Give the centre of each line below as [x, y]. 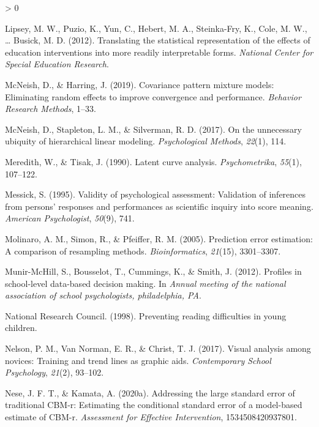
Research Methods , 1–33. [51, 109]
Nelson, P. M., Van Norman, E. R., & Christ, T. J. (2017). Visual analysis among [158, 348]
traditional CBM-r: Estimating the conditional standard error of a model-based [154, 405]
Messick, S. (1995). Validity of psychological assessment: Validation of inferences [156, 194]
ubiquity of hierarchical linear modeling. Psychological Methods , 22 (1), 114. [146, 141]
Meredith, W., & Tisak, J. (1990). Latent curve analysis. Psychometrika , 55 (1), [153, 161]
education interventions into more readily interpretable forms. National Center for [159, 52]
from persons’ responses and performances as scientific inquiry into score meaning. [159, 206]
